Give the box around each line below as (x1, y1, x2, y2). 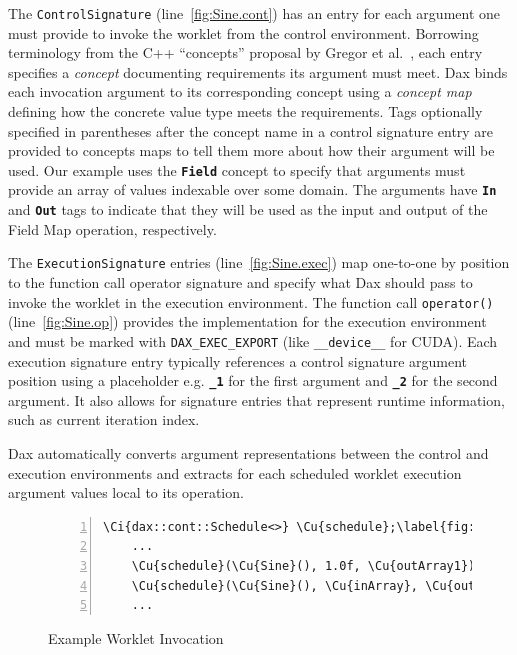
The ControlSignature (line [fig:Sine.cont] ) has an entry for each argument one (8, 3, 501, 23)
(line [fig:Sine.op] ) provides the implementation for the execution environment (8, 311, 487, 332)
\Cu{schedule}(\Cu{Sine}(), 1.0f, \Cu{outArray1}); (131, 558, 483, 573)
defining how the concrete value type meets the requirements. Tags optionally (8, 101, 483, 122)
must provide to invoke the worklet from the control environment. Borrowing (8, 22, 479, 43)
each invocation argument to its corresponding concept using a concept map (8, 81, 472, 102)
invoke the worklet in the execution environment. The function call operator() (8, 291, 494, 312)
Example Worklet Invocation (48, 627, 224, 648)
